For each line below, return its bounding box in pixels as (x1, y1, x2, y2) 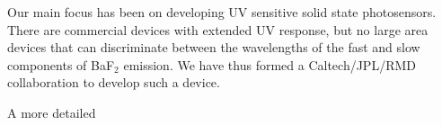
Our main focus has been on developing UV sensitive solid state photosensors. (7, 3, 437, 21)
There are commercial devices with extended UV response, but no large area (7, 20, 429, 39)
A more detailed (7, 103, 96, 121)
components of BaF (7, 55, 115, 74)
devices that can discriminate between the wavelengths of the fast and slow (7, 38, 420, 57)
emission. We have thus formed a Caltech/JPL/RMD (123, 55, 416, 74)
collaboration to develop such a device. (7, 73, 220, 92)
